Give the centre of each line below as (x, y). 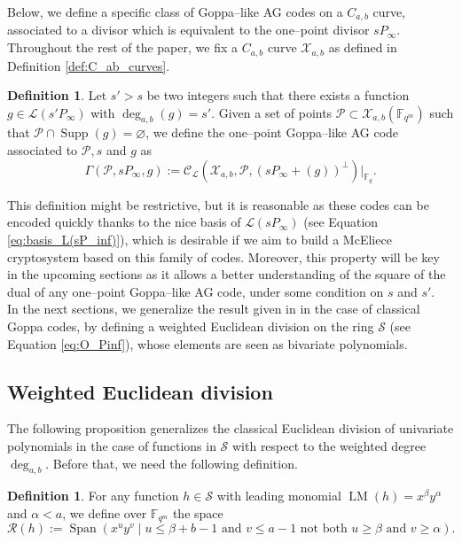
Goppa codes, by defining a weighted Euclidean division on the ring (191, 326)
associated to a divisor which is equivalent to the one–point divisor (188, 30)
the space (198, 513)
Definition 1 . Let (57, 95)
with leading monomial (279, 496)
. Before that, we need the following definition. (172, 463)
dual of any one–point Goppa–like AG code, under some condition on (196, 291)
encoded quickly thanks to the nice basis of (124, 222)
